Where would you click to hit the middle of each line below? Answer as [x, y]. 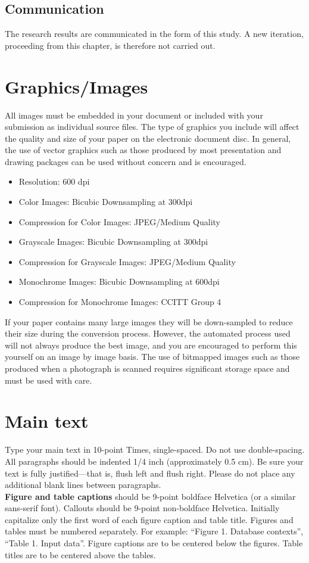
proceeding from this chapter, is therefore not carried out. [110, 45]
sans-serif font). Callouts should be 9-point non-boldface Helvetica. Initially [142, 508]
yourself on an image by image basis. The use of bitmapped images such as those [152, 357]
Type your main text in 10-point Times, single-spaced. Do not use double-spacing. [155, 450]
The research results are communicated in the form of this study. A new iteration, [154, 34]
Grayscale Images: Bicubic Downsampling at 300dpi [113, 242]
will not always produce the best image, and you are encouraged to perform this [151, 345]
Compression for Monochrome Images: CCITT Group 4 [120, 302]
